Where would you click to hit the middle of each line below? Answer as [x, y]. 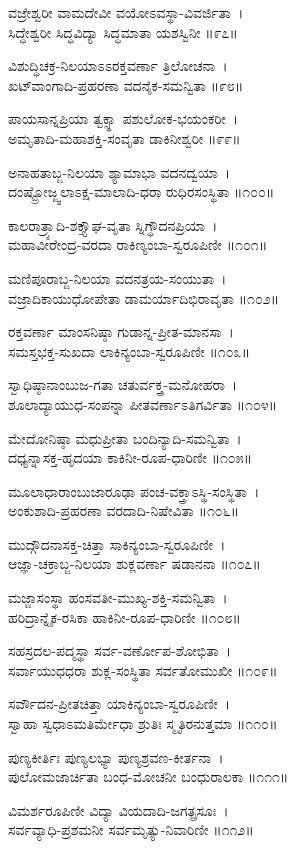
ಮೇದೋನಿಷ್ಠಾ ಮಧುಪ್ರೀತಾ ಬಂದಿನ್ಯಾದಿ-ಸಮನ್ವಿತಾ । [125, 437]
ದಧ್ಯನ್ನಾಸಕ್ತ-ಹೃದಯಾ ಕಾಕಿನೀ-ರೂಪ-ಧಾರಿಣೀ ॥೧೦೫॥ [130, 457]
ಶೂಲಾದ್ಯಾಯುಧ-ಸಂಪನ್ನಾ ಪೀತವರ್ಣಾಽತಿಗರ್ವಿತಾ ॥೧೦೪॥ [143, 403]
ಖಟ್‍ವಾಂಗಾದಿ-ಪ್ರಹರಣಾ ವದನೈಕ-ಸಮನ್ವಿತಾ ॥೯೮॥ [126, 84]
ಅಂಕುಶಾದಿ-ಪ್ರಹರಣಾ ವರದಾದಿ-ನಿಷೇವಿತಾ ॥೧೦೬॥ [124, 510]
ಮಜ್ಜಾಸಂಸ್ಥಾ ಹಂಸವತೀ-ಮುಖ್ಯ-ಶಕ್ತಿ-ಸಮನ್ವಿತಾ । [118, 597]
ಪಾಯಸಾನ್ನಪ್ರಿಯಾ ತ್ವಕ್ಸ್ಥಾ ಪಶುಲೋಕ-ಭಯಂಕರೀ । [123, 118]
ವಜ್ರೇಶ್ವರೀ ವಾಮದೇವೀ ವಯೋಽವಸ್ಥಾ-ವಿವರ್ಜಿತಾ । [126, 12]
